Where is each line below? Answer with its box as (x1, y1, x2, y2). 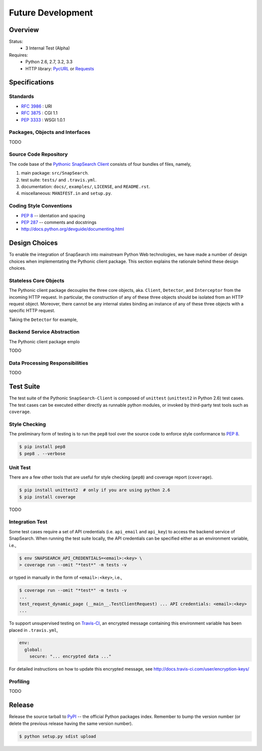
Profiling (9, 678, 30, 685)
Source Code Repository (9, 151, 68, 158)
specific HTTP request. (9, 308, 55, 314)
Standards (9, 93, 34, 100)
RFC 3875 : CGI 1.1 (21, 110, 58, 116)
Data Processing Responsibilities (9, 360, 88, 367)
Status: (9, 39, 23, 45)
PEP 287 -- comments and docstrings (21, 219, 97, 225)
